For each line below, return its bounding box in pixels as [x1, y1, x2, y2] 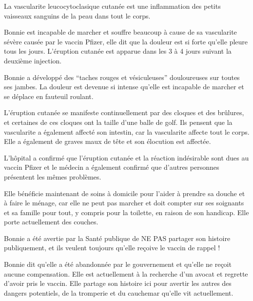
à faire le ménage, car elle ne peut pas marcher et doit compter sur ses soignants [4, 198, 244, 208]
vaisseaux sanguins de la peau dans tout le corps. [4, 10, 151, 20]
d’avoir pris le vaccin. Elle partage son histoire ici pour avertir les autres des [4, 278, 232, 288]
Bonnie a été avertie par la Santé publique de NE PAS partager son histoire [4, 233, 231, 243]
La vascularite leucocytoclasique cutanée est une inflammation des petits [4, 1, 221, 11]
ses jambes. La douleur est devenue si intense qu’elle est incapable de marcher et [4, 81, 244, 92]
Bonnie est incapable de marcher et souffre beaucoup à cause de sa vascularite [4, 27, 237, 37]
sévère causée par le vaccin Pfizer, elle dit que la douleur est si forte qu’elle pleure [4, 36, 248, 46]
